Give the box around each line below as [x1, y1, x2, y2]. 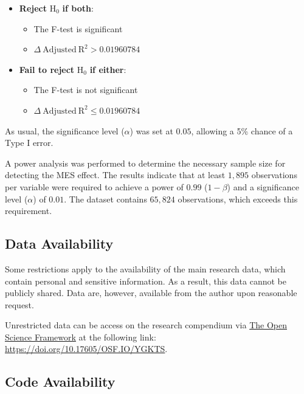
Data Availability [5, 234, 114, 253]
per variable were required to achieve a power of [5, 180, 184, 193]
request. [5, 298, 34, 311]
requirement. [5, 204, 52, 217]
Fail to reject [19, 63, 75, 75]
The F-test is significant [33, 22, 123, 35]
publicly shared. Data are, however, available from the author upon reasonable [5, 286, 297, 299]
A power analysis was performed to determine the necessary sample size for [5, 156, 286, 169]
